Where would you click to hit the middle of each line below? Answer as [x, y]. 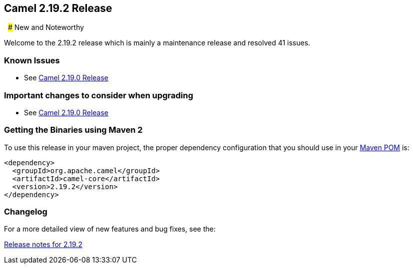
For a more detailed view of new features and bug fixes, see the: [110, 229]
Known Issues [32, 60]
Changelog [26, 212]
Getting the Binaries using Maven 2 [73, 130]
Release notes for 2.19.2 [43, 245]
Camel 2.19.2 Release [58, 8]
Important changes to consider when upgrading [99, 95]
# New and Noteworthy [46, 27]
